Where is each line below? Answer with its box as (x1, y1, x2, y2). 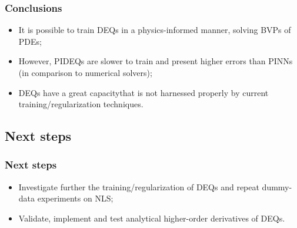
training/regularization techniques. (18, 98, 144, 110)
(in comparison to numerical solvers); (18, 67, 152, 78)
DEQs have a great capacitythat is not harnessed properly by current (18, 86, 269, 98)
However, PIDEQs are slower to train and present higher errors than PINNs (18, 55, 293, 67)
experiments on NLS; (37, 192, 114, 204)
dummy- (262, 180, 292, 193)
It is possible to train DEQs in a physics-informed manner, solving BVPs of (18, 24, 291, 36)
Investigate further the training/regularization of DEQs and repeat (18, 180, 259, 193)
